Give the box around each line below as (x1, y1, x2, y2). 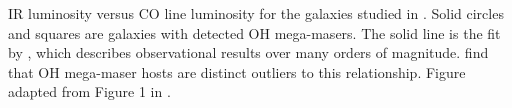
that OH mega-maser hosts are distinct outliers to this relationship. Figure (8, 61, 466, 82)
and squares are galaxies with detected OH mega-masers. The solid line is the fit (8, 22, 501, 43)
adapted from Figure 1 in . (8, 81, 171, 102)
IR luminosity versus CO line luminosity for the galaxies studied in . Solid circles (8, 3, 504, 23)
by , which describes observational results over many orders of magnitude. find (8, 42, 489, 63)
